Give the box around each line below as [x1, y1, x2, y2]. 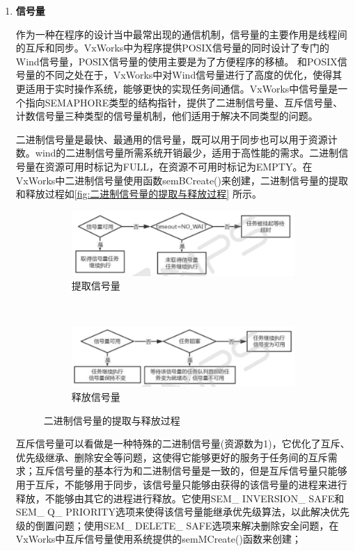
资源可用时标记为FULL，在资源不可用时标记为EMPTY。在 [45, 159, 313, 173]
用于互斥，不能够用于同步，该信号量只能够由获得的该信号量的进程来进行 [15, 477, 347, 491]
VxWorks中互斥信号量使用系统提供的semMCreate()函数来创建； [15, 532, 301, 546]
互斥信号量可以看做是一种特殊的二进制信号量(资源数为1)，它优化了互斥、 [15, 436, 350, 451]
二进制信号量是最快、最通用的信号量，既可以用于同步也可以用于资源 [15, 131, 328, 146]
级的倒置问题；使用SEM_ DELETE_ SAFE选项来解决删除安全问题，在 [15, 518, 339, 532]
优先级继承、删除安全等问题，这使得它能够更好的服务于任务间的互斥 [15, 449, 328, 464]
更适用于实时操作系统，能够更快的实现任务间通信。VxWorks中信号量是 [15, 81, 338, 95]
